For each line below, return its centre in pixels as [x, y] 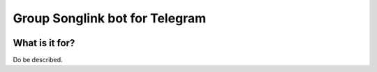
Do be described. [38, 60]
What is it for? [44, 43]
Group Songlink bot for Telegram [110, 18]
